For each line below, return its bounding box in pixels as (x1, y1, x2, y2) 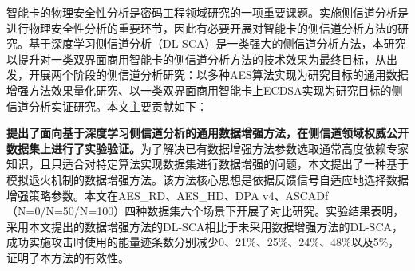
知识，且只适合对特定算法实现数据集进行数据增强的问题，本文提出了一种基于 (6, 155, 409, 172)
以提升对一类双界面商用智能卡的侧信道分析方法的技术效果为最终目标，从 (6, 50, 386, 67)
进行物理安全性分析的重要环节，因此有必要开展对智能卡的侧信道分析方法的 (6, 19, 397, 36)
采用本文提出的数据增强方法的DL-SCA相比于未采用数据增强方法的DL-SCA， (6, 218, 403, 234)
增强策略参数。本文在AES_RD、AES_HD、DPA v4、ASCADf (6, 187, 329, 203)
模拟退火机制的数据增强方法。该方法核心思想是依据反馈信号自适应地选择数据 (6, 171, 409, 187)
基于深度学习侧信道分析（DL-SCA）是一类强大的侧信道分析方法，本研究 (28, 35, 406, 52)
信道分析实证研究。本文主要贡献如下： (6, 97, 207, 114)
